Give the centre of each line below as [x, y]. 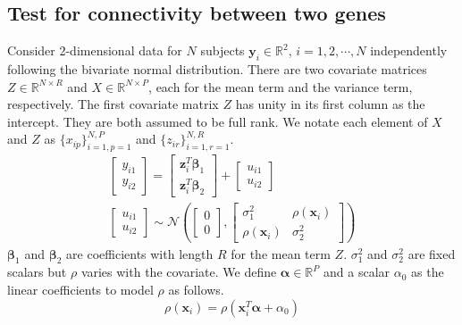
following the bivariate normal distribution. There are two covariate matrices [217, 69]
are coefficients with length [140, 253]
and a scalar [357, 272]
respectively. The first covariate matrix [113, 104]
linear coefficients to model [80, 290]
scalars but [37, 272]
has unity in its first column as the [330, 104]
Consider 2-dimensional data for [95, 50]
